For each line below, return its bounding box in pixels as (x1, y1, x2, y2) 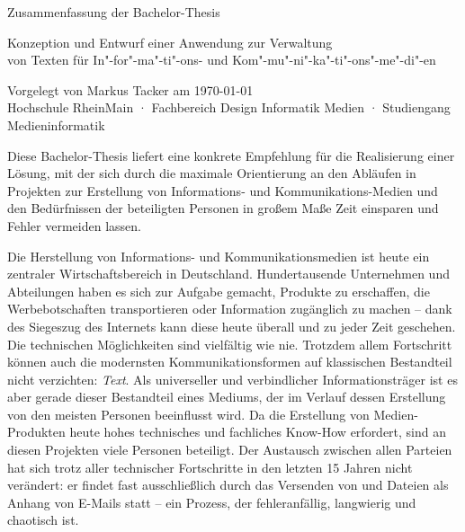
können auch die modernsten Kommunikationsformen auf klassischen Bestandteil (7, 352, 452, 371)
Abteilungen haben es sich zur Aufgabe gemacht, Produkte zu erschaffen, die (7, 281, 430, 300)
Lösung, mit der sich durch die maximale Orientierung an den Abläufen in (7, 164, 416, 182)
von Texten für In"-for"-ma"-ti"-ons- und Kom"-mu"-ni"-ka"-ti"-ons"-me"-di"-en (7, 50, 436, 69)
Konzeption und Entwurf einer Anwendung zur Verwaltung (7, 32, 333, 51)
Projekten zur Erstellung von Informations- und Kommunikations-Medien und (7, 181, 438, 199)
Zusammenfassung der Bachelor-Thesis (7, 3, 220, 21)
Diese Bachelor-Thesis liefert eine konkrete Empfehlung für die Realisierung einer (7, 146, 455, 164)
